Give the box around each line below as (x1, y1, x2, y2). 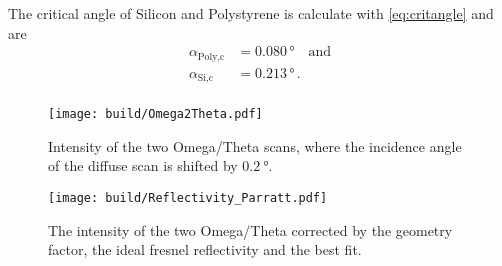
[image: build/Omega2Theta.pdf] (48, 107, 263, 122)
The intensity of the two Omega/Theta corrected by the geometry (48, 219, 453, 240)
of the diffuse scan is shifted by (48, 155, 238, 176)
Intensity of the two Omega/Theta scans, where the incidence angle (48, 135, 462, 156)
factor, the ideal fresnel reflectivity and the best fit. (48, 239, 362, 260)
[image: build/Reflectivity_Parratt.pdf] (48, 191, 328, 206)
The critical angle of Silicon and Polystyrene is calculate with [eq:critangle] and (8, 3, 494, 23)
